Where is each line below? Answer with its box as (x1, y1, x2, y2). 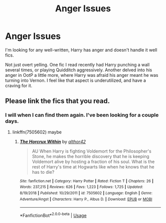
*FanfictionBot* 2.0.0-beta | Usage (19, 212, 87, 218)
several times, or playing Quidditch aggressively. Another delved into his (5, 67, 152, 73)
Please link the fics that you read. (5, 97, 110, 105)
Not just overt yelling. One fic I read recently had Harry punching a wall (5, 62, 150, 67)
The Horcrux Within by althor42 (19, 138, 86, 144)
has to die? (32, 169, 54, 175)
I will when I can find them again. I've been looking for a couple (5, 112, 159, 119)
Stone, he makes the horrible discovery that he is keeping (32, 153, 150, 159)
